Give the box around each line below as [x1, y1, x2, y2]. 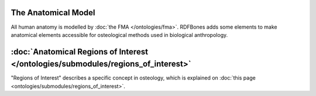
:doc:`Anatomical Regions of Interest [11, 47, 149, 57]
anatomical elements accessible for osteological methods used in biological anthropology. [11, 31, 228, 38]
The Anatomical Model [11, 8, 96, 18]
